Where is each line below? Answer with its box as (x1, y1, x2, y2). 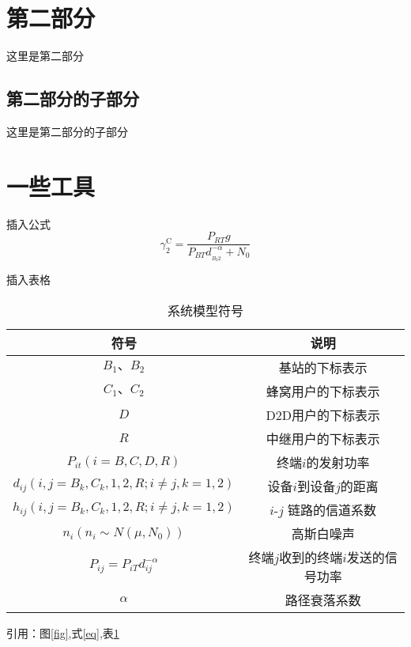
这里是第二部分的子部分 (6, 123, 128, 139)
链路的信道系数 (288, 500, 377, 519)
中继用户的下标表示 (266, 429, 380, 448)
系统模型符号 (167, 301, 243, 320)
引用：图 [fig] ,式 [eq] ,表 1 (6, 624, 119, 641)
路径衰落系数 (285, 590, 361, 609)
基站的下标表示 (278, 358, 368, 376)
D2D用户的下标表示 (266, 405, 380, 424)
